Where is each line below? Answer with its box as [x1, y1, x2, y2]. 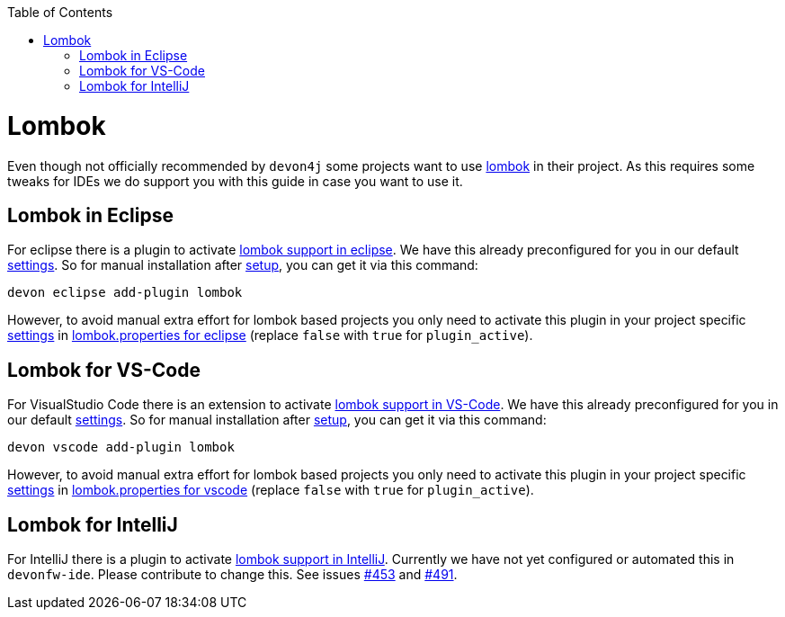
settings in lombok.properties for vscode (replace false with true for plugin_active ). [7, 482, 534, 498]
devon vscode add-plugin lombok [7, 440, 235, 455]
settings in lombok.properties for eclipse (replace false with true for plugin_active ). [7, 327, 533, 344]
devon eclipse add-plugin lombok [7, 285, 243, 300]
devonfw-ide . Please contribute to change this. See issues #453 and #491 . [7, 567, 458, 583]
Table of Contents [7, 4, 113, 20]
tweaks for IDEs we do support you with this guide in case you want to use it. [7, 173, 463, 189]
